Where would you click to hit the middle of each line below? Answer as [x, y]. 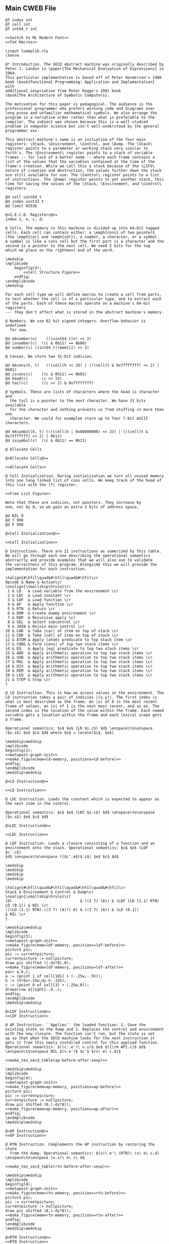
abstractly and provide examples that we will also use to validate [79, 560]
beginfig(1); [19, 750]
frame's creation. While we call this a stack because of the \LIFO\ [80, 166]
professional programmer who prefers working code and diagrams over [80, 108]
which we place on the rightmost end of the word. [60, 250]
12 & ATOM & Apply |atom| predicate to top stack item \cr [69, 639]
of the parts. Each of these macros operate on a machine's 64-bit [78, 303]
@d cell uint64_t [24, 197]
